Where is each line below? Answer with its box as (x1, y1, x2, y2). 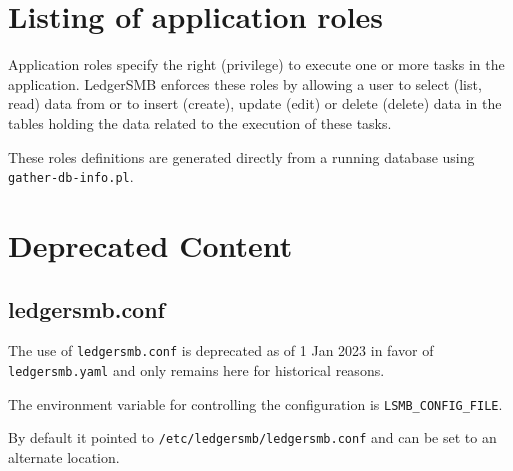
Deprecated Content (8, 224, 293, 265)
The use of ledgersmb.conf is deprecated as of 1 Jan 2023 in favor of (8, 340, 434, 361)
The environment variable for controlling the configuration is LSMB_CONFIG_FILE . (8, 393, 503, 414)
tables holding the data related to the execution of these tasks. (8, 112, 392, 133)
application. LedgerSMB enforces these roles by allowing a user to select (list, (8, 73, 482, 94)
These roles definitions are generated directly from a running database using (8, 146, 475, 167)
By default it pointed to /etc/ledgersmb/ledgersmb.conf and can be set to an (8, 427, 497, 448)
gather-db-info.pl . (8, 166, 134, 187)
